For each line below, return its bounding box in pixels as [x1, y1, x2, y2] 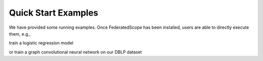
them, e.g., [9, 31, 31, 37]
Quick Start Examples [9, 7, 98, 18]
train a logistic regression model [9, 40, 74, 46]
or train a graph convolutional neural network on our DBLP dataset [9, 49, 142, 55]
